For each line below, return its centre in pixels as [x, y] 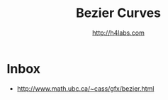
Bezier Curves [118, 13]
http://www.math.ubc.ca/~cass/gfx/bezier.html [85, 88]
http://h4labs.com [118, 33]
